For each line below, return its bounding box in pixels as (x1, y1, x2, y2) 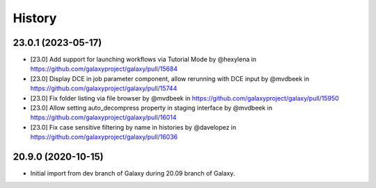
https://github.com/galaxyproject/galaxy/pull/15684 (30, 65, 178, 73)
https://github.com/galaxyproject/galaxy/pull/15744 (30, 84, 178, 93)
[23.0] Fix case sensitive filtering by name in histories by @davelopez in (30, 123, 237, 131)
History (13, 10, 57, 26)
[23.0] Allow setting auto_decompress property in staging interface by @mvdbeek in (30, 104, 273, 112)
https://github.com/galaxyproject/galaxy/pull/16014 (30, 113, 177, 121)
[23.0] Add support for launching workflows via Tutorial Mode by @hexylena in (30, 55, 257, 64)
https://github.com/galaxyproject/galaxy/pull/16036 (30, 133, 178, 142)
